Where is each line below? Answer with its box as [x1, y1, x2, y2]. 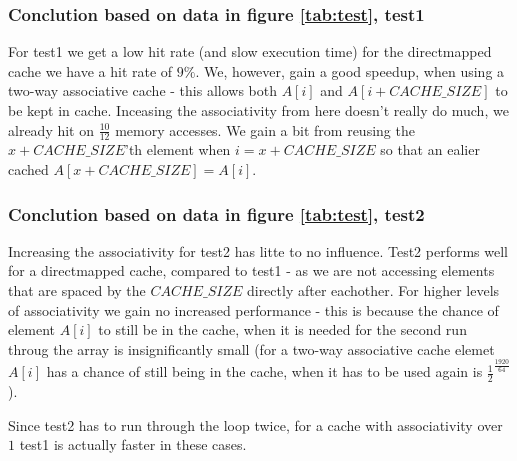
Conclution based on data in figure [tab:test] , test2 [8, 201, 425, 226]
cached [8, 159, 49, 180]
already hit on [8, 119, 95, 140]
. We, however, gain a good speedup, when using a [195, 60, 505, 81]
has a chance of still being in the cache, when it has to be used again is [46, 361, 483, 382]
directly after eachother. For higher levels [246, 280, 500, 301]
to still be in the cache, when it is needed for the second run [98, 319, 467, 340]
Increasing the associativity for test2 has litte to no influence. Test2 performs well [8, 240, 508, 261]
